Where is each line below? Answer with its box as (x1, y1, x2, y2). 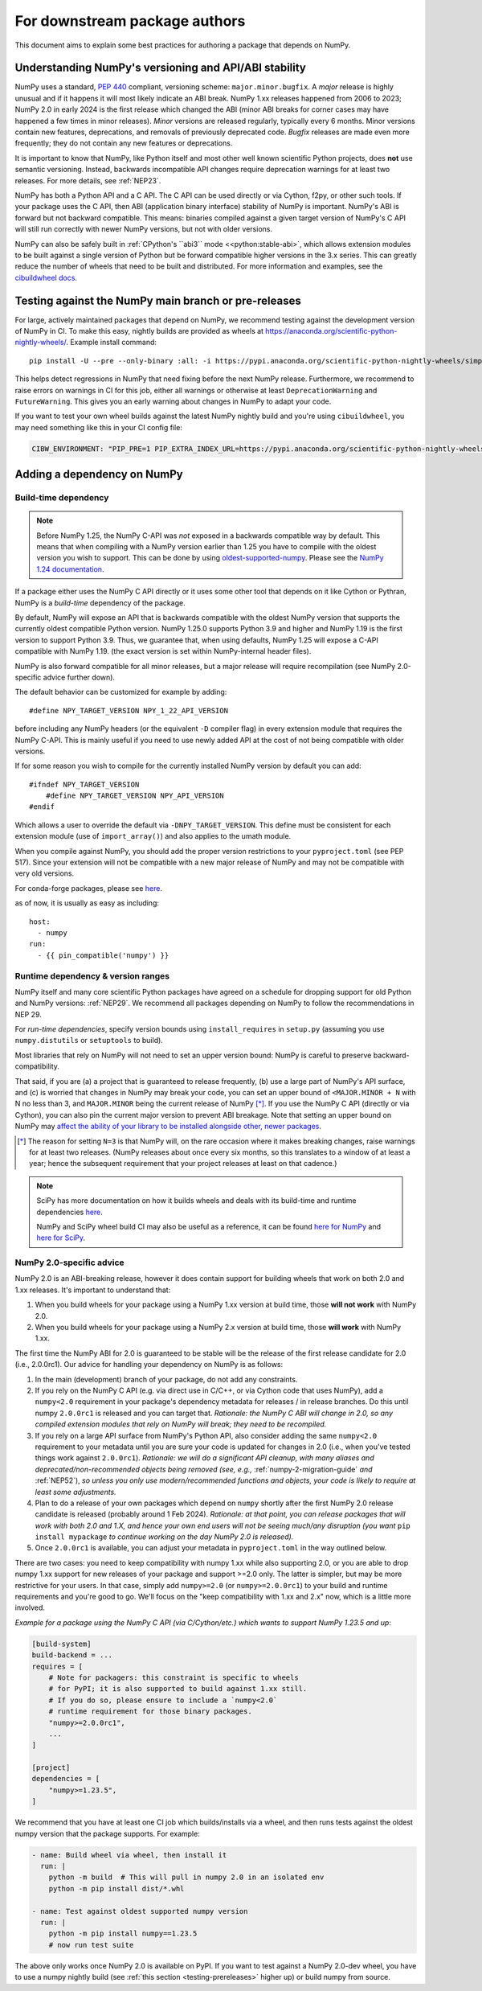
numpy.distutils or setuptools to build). (14, 1036, 164, 1045)
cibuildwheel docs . (14, 273, 78, 282)
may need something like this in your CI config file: (14, 422, 182, 432)
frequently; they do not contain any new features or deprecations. (14, 138, 233, 148)
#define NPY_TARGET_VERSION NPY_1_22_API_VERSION (29, 706, 229, 715)
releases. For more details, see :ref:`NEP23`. (14, 175, 161, 185)
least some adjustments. (35, 1487, 116, 1496)
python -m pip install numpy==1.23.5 (48, 1929, 198, 1938)
